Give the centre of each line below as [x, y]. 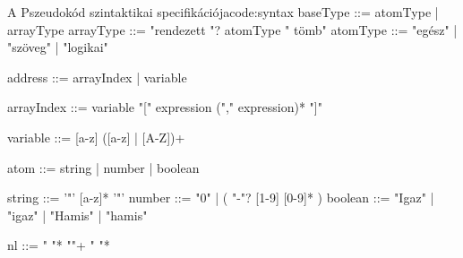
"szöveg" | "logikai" [58, 47]
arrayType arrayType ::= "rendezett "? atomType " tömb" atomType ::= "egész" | [232, 29]
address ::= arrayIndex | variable [97, 77]
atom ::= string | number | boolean [103, 167]
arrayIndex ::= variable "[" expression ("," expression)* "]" [165, 107]
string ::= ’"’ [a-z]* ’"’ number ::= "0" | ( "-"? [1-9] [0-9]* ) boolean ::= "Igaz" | [221, 198]
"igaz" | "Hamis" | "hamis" [77, 215]
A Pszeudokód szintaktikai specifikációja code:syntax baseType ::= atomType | [223, 12]
